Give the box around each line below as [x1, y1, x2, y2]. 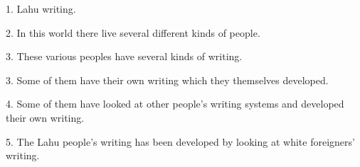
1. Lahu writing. [6, 1, 76, 16]
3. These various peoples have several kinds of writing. [6, 49, 243, 64]
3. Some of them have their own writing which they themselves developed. [6, 72, 329, 87]
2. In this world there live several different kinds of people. [6, 25, 260, 40]
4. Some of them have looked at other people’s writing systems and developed [6, 96, 344, 111]
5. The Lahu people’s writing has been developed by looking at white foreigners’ [6, 134, 355, 149]
